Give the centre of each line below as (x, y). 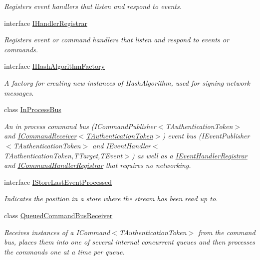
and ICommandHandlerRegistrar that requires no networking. (98, 165)
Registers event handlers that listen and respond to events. (93, 6)
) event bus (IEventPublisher (206, 136)
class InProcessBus (33, 109)
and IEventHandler (122, 145)
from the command (227, 232)
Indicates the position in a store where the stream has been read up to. (111, 198)
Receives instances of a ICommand (57, 232)
